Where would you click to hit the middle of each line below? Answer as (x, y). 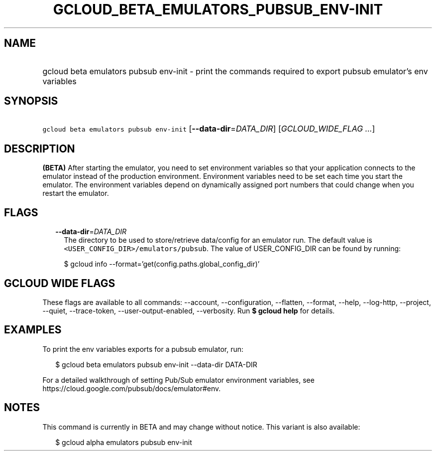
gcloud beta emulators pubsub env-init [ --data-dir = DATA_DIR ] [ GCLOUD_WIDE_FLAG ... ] (209, 129)
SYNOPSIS (31, 101)
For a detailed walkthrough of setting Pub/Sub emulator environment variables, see (178, 380)
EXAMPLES (33, 330)
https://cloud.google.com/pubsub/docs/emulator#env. (132, 388)
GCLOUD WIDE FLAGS (60, 283)
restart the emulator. (76, 193)
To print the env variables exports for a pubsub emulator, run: (143, 349)
